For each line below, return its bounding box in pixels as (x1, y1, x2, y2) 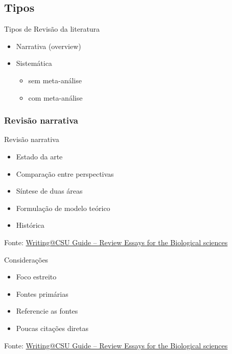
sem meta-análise (28, 75, 82, 85)
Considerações (4, 254, 49, 265)
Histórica (16, 220, 44, 230)
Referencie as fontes (16, 305, 78, 316)
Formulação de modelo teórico (16, 202, 110, 213)
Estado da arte (16, 151, 63, 161)
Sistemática (16, 58, 52, 68)
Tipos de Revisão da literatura (4, 23, 100, 34)
